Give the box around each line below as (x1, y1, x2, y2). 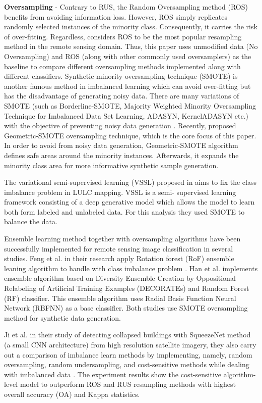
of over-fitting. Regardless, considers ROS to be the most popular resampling (4, 31, 242, 41)
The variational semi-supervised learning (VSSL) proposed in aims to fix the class (4, 177, 257, 187)
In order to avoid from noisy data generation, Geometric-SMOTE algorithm (4, 140, 238, 150)
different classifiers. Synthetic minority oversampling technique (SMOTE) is (4, 71, 238, 81)
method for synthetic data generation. (4, 312, 121, 323)
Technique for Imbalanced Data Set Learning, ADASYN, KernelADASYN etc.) (4, 110, 249, 121)
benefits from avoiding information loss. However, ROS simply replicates (4, 11, 227, 22)
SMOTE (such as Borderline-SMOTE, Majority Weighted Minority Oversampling (4, 100, 256, 111)
